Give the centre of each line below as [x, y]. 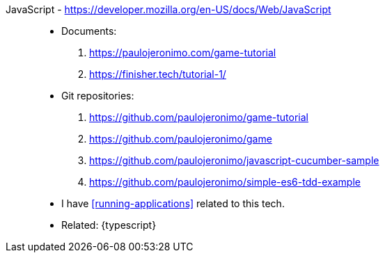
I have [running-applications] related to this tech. [173, 203]
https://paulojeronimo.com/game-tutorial [183, 53]
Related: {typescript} [109, 225]
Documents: [89, 31]
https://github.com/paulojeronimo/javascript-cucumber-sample [234, 160]
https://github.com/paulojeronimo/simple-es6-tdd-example [225, 182]
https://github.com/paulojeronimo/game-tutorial [199, 117]
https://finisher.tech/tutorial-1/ [158, 74]
